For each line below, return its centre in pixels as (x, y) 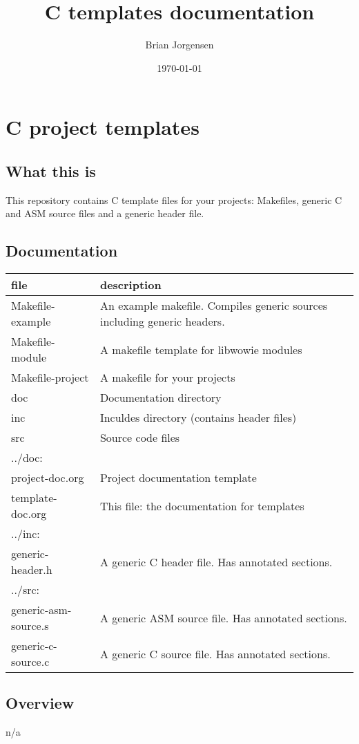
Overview (40, 703)
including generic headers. (162, 322)
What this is (51, 170)
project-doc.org (48, 478)
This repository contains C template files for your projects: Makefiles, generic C (174, 199)
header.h (32, 570)
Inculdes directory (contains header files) (198, 418)
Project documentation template (178, 478)
